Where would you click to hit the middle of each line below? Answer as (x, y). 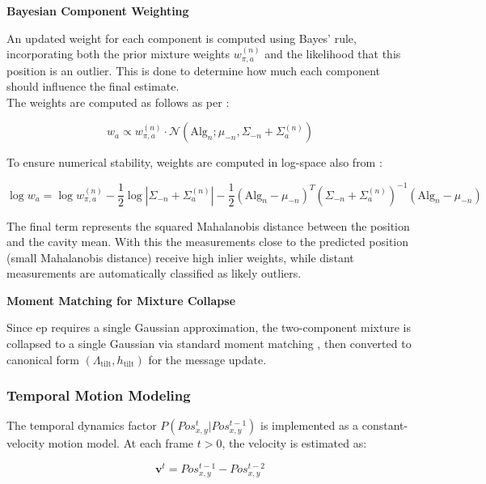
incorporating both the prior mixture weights (118, 54)
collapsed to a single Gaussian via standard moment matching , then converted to (209, 344)
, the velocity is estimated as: (294, 443)
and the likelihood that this (333, 54)
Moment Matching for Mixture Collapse (121, 300)
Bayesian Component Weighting (98, 11)
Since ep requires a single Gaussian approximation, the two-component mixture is (209, 327)
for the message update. (207, 359)
